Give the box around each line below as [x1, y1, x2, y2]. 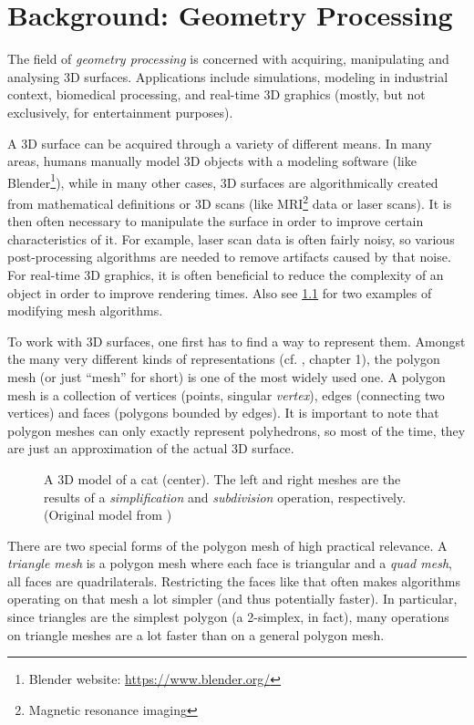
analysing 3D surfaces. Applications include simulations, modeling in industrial [7, 67, 448, 86]
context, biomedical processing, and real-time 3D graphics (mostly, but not [7, 85, 426, 104]
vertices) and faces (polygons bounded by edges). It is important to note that [7, 403, 439, 422]
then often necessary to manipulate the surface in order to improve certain [7, 212, 424, 231]
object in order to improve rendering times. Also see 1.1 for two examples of [7, 283, 432, 302]
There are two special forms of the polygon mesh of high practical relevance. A [7, 535, 448, 554]
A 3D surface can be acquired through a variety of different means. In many [7, 133, 432, 152]
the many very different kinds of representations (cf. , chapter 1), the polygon [7, 349, 440, 368]
